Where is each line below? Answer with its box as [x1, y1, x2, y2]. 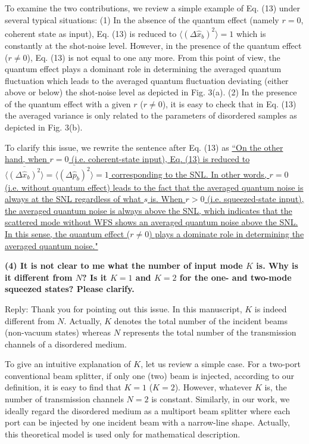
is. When [150, 192, 183, 205]
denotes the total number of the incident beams [114, 314, 288, 327]
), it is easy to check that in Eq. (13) [162, 97, 296, 110]
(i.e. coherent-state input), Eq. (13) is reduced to [71, 153, 250, 165]
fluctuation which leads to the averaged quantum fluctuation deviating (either [5, 74, 289, 86]
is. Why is [256, 259, 298, 272]
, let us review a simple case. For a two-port [141, 358, 301, 370]
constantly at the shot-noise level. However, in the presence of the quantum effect [5, 39, 302, 51]
